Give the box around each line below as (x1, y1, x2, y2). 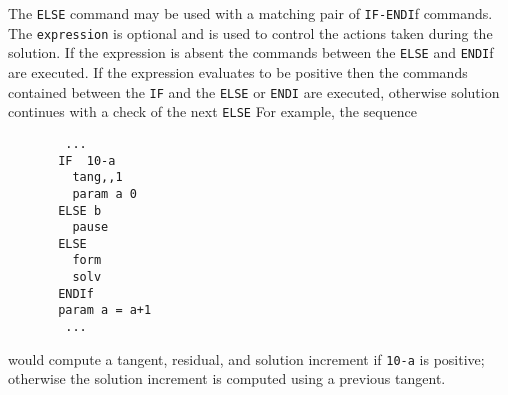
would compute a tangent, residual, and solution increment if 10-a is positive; (8, 348, 485, 369)
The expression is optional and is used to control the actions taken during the (8, 22, 493, 43)
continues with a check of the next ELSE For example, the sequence (8, 101, 417, 122)
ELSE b (58, 203, 102, 218)
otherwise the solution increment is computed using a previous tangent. (8, 368, 446, 389)
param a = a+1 (58, 303, 152, 318)
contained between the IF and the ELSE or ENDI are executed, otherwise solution (8, 81, 500, 102)
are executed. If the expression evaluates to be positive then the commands (8, 61, 468, 82)
